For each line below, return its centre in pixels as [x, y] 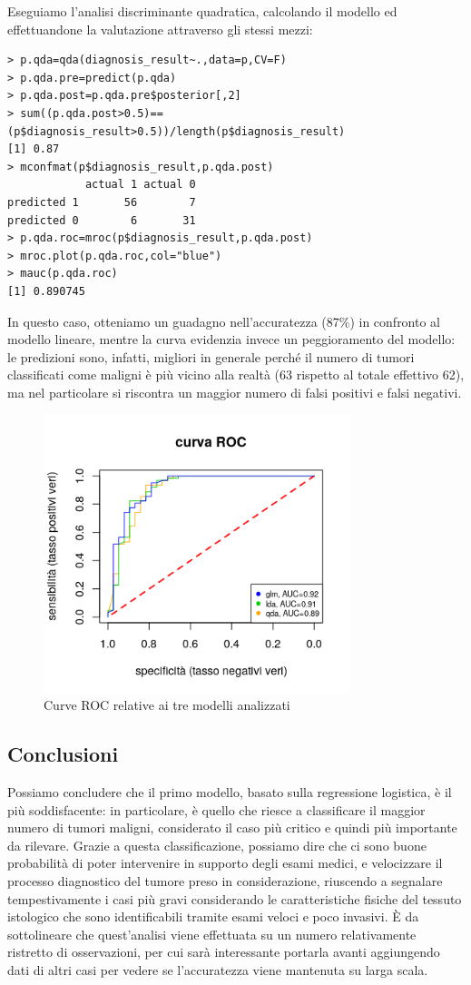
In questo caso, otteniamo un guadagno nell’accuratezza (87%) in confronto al [224, 321]
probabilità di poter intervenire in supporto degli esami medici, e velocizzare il [225, 863]
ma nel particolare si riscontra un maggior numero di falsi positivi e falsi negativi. [235, 392]
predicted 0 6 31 [102, 220]
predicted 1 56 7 [102, 202]
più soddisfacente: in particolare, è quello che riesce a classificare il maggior [216, 809]
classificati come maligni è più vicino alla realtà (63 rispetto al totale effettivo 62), [236, 374]
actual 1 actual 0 [140, 185]
